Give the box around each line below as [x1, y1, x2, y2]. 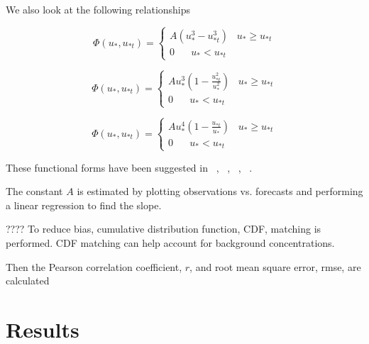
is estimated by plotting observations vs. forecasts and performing [77, 184, 363, 199]
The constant [6, 184, 63, 199]
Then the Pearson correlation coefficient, [6, 259, 182, 274]
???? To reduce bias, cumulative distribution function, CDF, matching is [6, 221, 321, 236]
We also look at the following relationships [6, 2, 191, 16]
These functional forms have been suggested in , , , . [6, 160, 253, 174]
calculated [6, 273, 50, 288]
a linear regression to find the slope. [6, 197, 162, 212]
